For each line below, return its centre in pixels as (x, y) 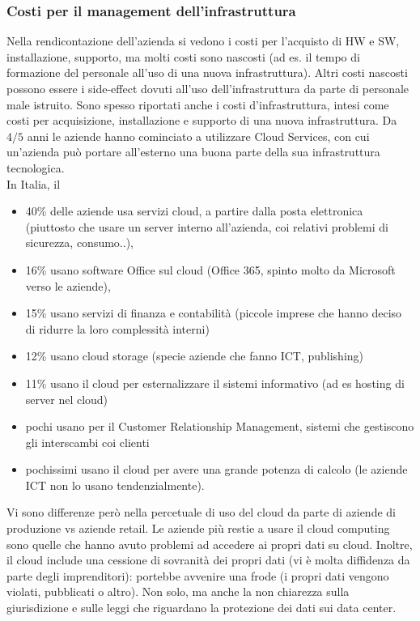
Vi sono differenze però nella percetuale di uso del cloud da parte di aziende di (201, 512)
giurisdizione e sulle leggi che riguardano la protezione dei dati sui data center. (202, 608)
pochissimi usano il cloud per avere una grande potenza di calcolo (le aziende (216, 469)
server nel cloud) (67, 399)
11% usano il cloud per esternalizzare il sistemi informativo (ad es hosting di (215, 383)
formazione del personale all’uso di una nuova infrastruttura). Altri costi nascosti (207, 72)
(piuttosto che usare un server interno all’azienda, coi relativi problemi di (207, 226)
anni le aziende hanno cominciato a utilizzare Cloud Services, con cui (198, 136)
